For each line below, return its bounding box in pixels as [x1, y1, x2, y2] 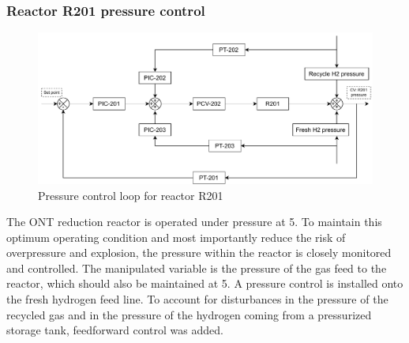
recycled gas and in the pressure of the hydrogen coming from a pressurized [6, 306, 372, 322]
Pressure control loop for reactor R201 [38, 187, 223, 203]
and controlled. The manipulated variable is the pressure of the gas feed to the [6, 259, 387, 276]
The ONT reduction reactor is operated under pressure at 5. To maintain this [6, 213, 382, 230]
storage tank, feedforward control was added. [6, 322, 223, 338]
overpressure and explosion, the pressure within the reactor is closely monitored [6, 244, 392, 261]
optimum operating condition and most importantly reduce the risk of [6, 228, 346, 245]
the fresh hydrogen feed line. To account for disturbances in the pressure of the [6, 291, 388, 307]
